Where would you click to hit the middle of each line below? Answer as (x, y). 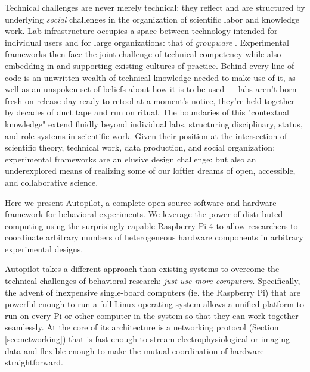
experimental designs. (44, 248)
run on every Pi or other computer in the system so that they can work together (152, 315)
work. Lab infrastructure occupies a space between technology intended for (141, 31)
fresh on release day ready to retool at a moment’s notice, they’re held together (150, 100)
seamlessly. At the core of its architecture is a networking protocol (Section (142, 327)
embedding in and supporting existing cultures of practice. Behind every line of (150, 65)
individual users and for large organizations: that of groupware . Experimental (147, 42)
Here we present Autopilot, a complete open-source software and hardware (141, 202)
